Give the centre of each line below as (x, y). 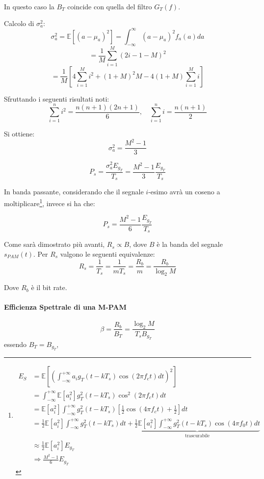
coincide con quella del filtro (110, 6)
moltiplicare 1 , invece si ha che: (50, 202)
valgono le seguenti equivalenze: (107, 253)
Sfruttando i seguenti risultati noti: (57, 98)
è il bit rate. (49, 287)
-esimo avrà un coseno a (184, 192)
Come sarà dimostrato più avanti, (54, 244)
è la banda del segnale (190, 244)
